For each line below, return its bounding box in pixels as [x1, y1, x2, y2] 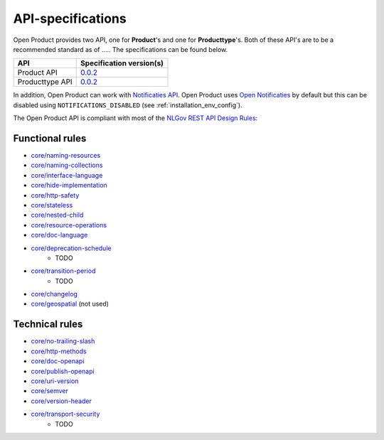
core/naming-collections [31, 161, 103, 170]
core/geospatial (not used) [31, 299, 110, 308]
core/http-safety [31, 191, 80, 199]
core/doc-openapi [31, 357, 85, 365]
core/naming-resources [31, 151, 101, 160]
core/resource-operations [31, 220, 107, 229]
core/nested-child [31, 210, 84, 220]
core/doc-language [31, 231, 88, 240]
